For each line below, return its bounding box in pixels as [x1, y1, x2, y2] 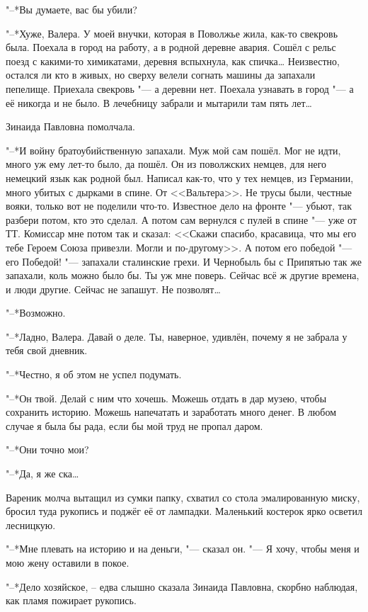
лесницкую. [6, 517, 56, 532]
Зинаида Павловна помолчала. [6, 119, 135, 134]
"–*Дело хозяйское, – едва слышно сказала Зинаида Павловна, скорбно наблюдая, [6, 579, 358, 594]
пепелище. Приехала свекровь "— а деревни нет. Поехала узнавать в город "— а [6, 81, 354, 96]
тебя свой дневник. [6, 343, 88, 358]
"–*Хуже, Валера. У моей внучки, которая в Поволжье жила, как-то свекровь [6, 25, 338, 40]
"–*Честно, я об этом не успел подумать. [6, 367, 182, 382]
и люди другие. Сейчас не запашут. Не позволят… [6, 281, 221, 296]
